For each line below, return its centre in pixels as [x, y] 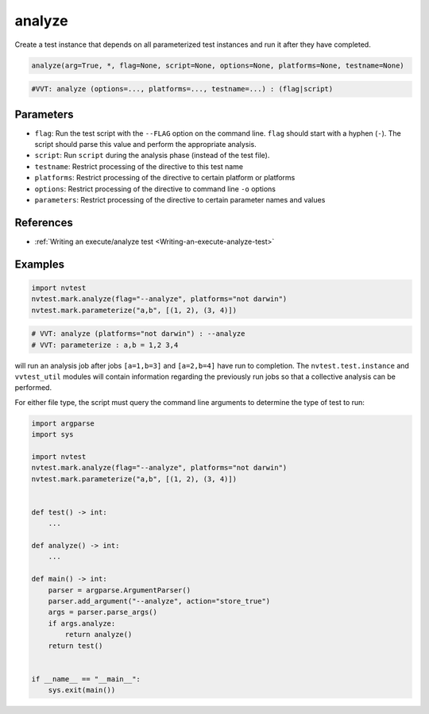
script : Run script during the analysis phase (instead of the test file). [152, 156]
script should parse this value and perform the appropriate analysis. [146, 144]
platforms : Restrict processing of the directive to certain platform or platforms [165, 178]
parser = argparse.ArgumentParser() [119, 590]
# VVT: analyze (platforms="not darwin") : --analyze [138, 334]
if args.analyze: [82, 623]
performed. [33, 388]
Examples [40, 264]
